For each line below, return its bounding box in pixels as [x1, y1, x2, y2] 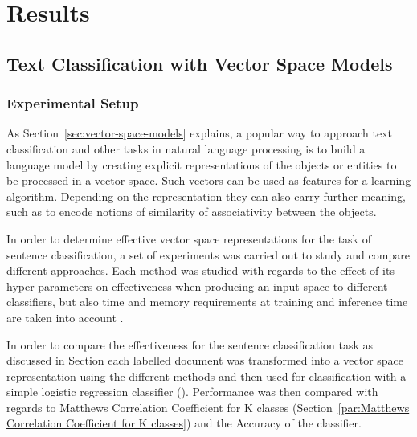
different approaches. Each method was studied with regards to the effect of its [6, 262, 395, 279]
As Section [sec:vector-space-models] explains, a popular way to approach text [6, 125, 392, 141]
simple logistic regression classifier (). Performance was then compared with [6, 383, 378, 400]
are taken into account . [6, 308, 124, 325]
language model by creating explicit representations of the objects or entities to [6, 156, 397, 173]
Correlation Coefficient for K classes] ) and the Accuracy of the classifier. [6, 415, 362, 431]
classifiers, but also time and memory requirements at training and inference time [6, 293, 408, 310]
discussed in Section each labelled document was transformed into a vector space [6, 352, 404, 369]
